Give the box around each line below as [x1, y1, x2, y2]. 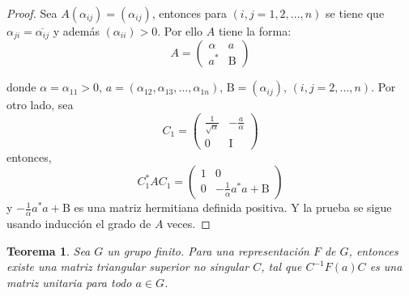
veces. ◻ [167, 215, 211, 232]
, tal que [261, 258, 302, 275]
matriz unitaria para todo [6, 273, 132, 290]
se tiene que [326, 5, 385, 21]
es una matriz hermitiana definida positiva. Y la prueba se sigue [74, 199, 392, 216]
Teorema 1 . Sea [6, 242, 91, 259]
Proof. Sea [6, 5, 58, 21]
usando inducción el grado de [6, 215, 151, 232]
